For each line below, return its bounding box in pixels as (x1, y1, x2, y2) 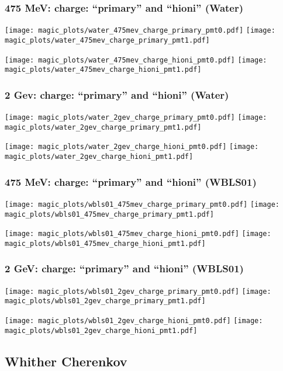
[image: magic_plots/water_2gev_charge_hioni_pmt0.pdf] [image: (5, 143, 259, 151)
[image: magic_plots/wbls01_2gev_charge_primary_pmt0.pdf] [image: (5, 287, 271, 296)
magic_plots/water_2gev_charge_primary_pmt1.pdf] (5, 123, 202, 131)
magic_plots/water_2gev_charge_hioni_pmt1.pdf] (5, 152, 194, 161)
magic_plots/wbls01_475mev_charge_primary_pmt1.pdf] (5, 210, 214, 219)
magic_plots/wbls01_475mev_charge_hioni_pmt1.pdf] (5, 239, 206, 248)
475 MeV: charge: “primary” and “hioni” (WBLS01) (5, 174, 257, 189)
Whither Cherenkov (5, 352, 127, 370)
